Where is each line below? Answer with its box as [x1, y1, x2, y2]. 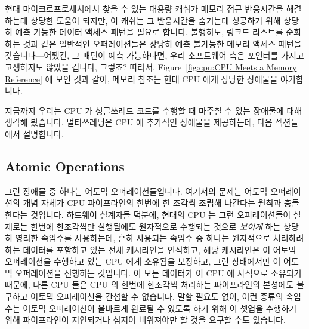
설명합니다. [23, 127, 64, 140]
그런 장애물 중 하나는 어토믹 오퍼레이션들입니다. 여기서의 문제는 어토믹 [5, 185, 268, 197]
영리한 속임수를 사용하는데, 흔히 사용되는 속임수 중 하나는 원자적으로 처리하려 [15, 232, 304, 244]
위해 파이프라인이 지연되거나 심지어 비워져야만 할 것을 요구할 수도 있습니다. [5, 313, 286, 326]
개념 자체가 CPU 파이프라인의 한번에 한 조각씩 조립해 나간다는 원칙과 [23, 196, 282, 209]
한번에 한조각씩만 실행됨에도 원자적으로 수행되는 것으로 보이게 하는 [30, 220, 281, 232]
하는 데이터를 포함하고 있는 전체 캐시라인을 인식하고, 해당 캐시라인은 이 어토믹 [5, 243, 296, 256]
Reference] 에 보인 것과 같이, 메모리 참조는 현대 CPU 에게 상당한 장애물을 [5, 72, 278, 85]
